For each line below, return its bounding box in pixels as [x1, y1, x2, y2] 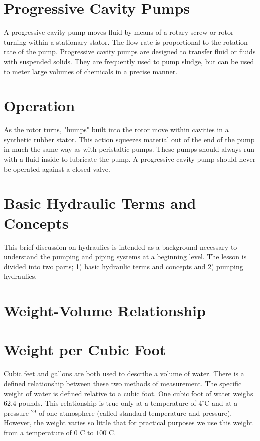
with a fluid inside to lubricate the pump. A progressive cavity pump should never [4, 154, 256, 164]
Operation [4, 95, 75, 116]
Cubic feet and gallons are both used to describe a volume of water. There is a [4, 368, 244, 379]
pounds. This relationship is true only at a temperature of [18, 398, 196, 408]
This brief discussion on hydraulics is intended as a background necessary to [4, 241, 237, 252]
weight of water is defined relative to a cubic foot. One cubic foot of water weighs [4, 388, 253, 398]
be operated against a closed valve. [4, 163, 110, 174]
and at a [212, 398, 238, 408]
